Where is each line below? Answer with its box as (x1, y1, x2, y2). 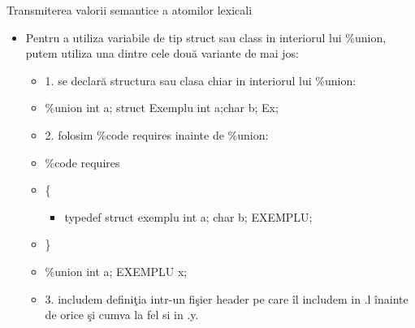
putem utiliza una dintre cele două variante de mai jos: (25, 45, 299, 62)
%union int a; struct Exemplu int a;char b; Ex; (45, 99, 279, 116)
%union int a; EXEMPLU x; (45, 262, 188, 279)
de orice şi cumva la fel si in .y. (45, 306, 199, 323)
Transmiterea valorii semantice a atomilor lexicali (6, 2, 253, 18)
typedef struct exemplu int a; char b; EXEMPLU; (64, 208, 313, 225)
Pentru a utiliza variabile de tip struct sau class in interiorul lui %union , (25, 28, 387, 45)
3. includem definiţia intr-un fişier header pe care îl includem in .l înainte (45, 290, 409, 307)
